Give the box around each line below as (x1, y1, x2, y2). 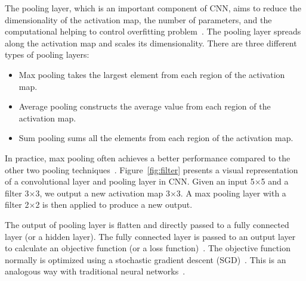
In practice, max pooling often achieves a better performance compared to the (5, 151, 290, 164)
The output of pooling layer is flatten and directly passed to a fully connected (5, 218, 289, 230)
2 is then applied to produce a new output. (35, 198, 193, 211)
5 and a (261, 175, 289, 188)
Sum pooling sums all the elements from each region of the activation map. (18, 132, 293, 144)
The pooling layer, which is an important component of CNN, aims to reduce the (5, 2, 301, 14)
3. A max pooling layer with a (176, 186, 286, 199)
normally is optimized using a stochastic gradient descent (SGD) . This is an (5, 253, 286, 266)
